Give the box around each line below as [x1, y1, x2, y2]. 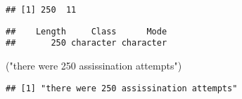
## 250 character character [6, 38, 167, 48]
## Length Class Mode [6, 26, 167, 37]
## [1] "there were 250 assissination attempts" [6, 83, 238, 93]
